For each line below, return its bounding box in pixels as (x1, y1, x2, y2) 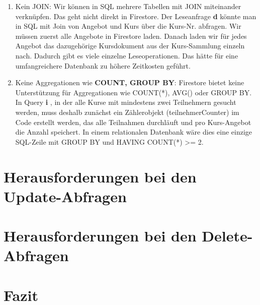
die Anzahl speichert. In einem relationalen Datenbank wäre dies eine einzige (15, 127, 252, 137)
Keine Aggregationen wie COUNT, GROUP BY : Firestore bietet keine (15, 77, 244, 88)
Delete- (202, 225, 253, 246)
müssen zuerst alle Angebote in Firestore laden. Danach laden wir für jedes (15, 30, 247, 41)
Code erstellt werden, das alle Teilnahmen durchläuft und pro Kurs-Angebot (15, 116, 251, 127)
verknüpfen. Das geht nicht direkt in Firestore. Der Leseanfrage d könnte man (15, 11, 256, 21)
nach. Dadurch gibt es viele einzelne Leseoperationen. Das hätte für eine (15, 50, 238, 60)
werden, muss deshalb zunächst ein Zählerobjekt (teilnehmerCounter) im (15, 106, 239, 117)
